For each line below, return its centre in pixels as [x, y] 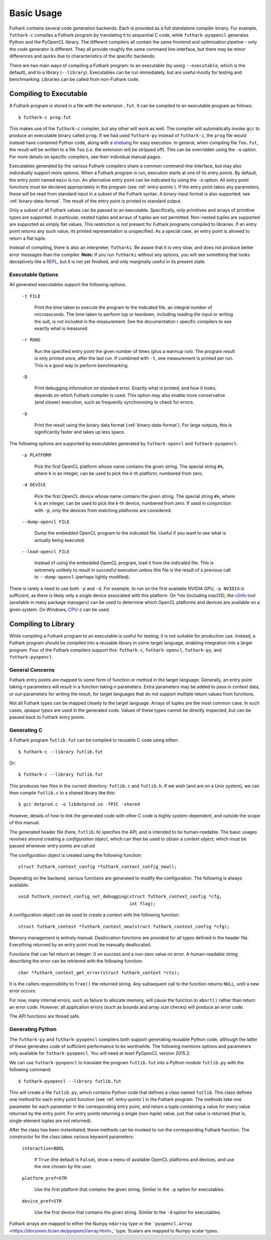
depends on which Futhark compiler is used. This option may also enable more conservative [130, 395]
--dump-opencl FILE [46, 522]
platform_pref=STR [44, 1178]
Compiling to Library [42, 624]
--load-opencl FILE [46, 552]
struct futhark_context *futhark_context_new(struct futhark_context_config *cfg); [124, 926]
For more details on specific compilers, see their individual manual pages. [85, 157]
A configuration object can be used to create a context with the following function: [95, 915]
